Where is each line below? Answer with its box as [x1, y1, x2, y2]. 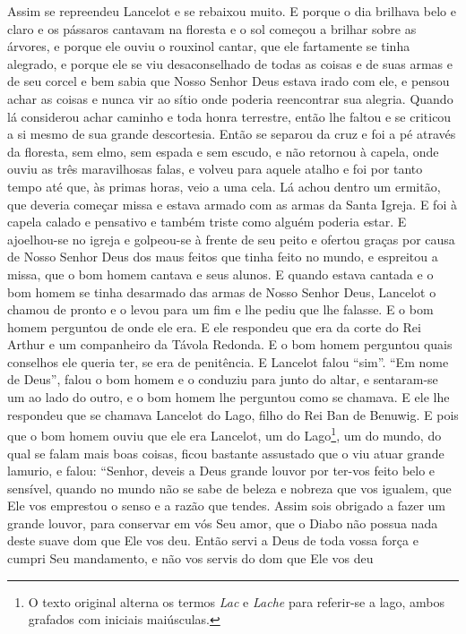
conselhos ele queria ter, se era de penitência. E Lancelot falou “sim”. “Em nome [7, 352, 449, 371]
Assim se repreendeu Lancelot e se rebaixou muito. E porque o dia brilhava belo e [7, 2, 456, 20]
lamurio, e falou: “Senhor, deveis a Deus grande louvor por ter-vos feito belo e [7, 461, 436, 480]
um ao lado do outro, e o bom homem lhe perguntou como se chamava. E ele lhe [7, 388, 450, 407]
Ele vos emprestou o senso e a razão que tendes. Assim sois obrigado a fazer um [7, 496, 446, 515]
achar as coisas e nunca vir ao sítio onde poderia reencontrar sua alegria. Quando [7, 89, 453, 107]
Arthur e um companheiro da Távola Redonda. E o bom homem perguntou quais [7, 335, 453, 354]
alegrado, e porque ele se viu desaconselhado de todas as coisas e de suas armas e [7, 54, 453, 73]
